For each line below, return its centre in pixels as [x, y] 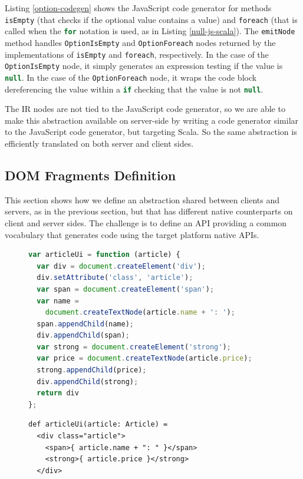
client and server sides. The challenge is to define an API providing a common [146, 222]
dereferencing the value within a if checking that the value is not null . [134, 89]
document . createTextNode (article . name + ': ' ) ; [140, 313]
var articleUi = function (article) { [104, 255]
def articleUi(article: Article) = [98, 425]
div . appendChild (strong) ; [88, 381]
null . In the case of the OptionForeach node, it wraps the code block [131, 77]
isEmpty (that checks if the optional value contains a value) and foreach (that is [151, 19]
